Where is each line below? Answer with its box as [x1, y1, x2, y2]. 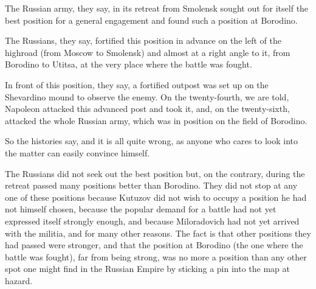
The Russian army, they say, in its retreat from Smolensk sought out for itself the [5, 2, 309, 14]
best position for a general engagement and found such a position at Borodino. [5, 13, 298, 26]
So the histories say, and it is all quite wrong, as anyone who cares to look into [5, 134, 298, 147]
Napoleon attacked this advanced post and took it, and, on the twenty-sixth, [5, 102, 290, 115]
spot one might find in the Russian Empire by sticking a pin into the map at [5, 262, 290, 275]
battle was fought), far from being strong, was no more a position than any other [5, 250, 307, 263]
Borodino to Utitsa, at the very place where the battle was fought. [5, 58, 252, 71]
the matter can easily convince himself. [5, 146, 150, 159]
